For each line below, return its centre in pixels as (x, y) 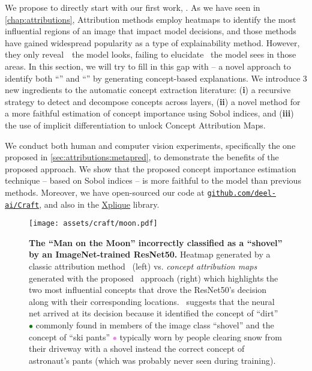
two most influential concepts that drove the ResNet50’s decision (148, 290)
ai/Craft (22, 205)
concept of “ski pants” (70, 336)
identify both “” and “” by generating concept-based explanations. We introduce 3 (156, 78)
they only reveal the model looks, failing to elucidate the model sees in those (151, 54)
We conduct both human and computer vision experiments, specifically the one (150, 145)
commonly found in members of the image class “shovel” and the (155, 325)
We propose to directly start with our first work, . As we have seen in (133, 7)
